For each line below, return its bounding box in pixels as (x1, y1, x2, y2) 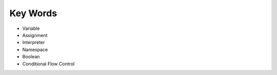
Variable (22, 25, 40, 31)
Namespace (22, 46, 48, 53)
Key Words (9, 8, 57, 19)
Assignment (22, 32, 48, 38)
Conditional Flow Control (22, 61, 75, 67)
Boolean (22, 54, 40, 60)
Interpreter (22, 40, 45, 46)
